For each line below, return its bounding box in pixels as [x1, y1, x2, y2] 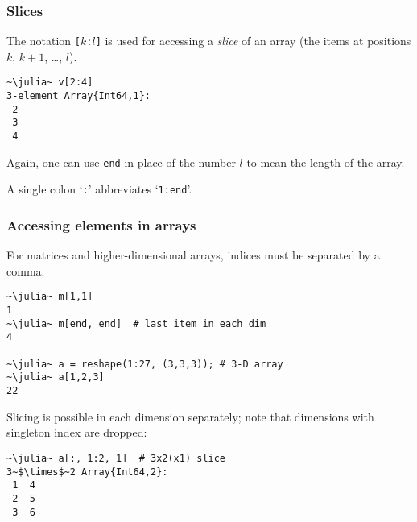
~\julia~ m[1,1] [6, 291, 93, 303]
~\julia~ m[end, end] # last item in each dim [6, 317, 266, 329]
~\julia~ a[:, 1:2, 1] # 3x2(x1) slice [6, 452, 226, 464]
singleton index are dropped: [6, 424, 147, 441]
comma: [6, 262, 45, 279]
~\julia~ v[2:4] [6, 77, 93, 89]
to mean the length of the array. [246, 153, 405, 170]
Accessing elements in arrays [6, 214, 196, 234]
